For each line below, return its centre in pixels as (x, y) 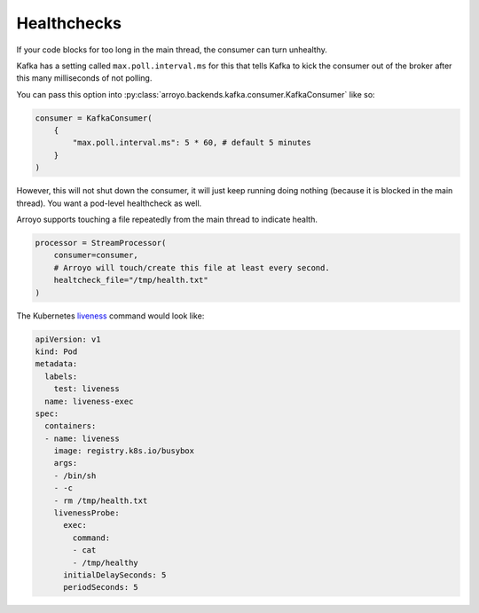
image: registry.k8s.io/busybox (124, 451)
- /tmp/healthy (106, 562)
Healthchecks (69, 23)
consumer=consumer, (96, 255)
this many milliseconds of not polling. (84, 78)
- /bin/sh (75, 475)
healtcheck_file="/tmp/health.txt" (131, 280)
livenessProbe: (86, 513)
